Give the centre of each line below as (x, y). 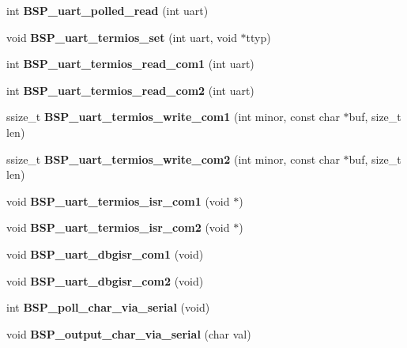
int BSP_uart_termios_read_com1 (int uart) (130, 64)
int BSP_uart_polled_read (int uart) (107, 10)
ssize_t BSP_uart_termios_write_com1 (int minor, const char (173, 117)
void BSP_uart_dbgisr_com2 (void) (105, 280)
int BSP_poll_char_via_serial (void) (108, 307)
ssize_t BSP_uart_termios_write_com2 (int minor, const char (173, 159)
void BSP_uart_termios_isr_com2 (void (118, 227)
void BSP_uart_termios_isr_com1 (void (118, 200)
